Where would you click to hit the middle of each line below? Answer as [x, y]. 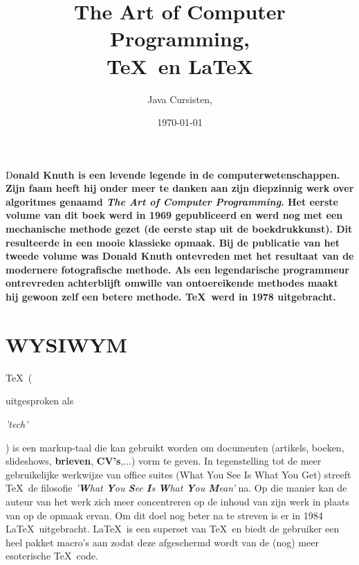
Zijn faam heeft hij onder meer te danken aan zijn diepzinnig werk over [180, 188]
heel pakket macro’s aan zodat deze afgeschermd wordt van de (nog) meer [162, 542]
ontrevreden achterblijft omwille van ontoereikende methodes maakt [172, 283]
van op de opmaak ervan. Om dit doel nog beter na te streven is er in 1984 [164, 515]
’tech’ [17, 423]
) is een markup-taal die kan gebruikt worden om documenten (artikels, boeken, [175, 447]
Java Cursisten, [180, 99]
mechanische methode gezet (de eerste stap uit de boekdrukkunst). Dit [179, 229]
